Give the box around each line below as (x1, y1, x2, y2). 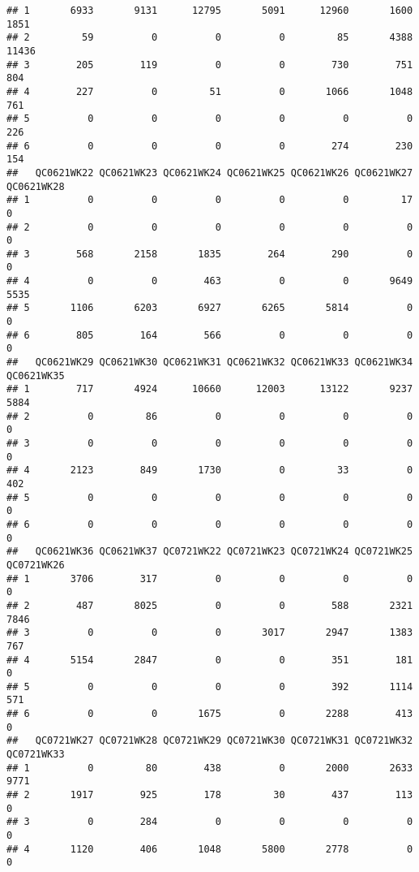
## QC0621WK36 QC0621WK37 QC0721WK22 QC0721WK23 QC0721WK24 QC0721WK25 (6, 546, 413, 558)
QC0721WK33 (6, 749, 65, 761)
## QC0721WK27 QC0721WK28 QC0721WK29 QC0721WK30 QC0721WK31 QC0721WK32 (6, 735, 413, 747)
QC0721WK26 (6, 559, 65, 571)
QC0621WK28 (6, 180, 65, 192)
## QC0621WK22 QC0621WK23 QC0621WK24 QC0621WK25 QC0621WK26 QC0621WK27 (6, 166, 413, 179)
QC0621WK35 (6, 369, 65, 382)
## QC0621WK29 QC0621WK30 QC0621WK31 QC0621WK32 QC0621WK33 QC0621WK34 (6, 356, 413, 369)
